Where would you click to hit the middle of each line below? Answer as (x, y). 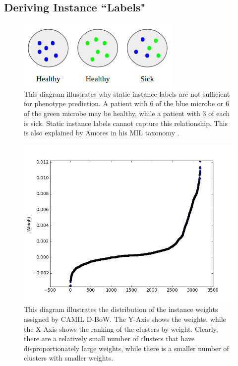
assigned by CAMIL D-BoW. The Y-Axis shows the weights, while (125, 319)
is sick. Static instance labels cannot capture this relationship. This (126, 123)
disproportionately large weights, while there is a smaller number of (126, 348)
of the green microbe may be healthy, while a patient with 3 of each (127, 113)
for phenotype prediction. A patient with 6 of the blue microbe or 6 (126, 103)
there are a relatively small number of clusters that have (109, 338)
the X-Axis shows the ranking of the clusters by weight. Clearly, (121, 329)
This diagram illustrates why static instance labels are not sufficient (127, 93)
